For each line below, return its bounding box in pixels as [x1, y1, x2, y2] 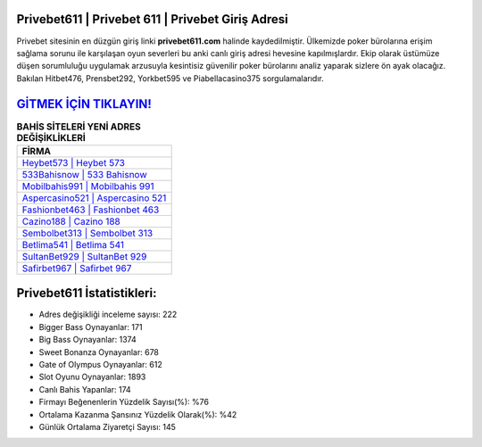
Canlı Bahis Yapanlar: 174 [38, 384, 131, 394]
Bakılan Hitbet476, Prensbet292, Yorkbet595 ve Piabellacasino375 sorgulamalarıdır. [16, 72, 325, 84]
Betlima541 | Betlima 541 [21, 238, 125, 251]
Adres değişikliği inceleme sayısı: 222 [38, 309, 178, 320]
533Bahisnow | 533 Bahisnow [21, 168, 147, 180]
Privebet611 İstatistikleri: [16, 286, 157, 301]
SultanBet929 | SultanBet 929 [21, 250, 147, 262]
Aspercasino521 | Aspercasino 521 [21, 192, 167, 204]
